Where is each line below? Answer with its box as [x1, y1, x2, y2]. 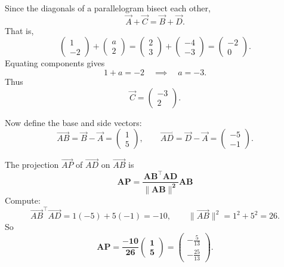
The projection [5, 158, 59, 171]
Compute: [5, 194, 41, 206]
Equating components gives [5, 57, 105, 69]
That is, [5, 24, 34, 36]
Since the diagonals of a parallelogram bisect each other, [5, 2, 211, 14]
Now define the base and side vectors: [5, 116, 142, 128]
